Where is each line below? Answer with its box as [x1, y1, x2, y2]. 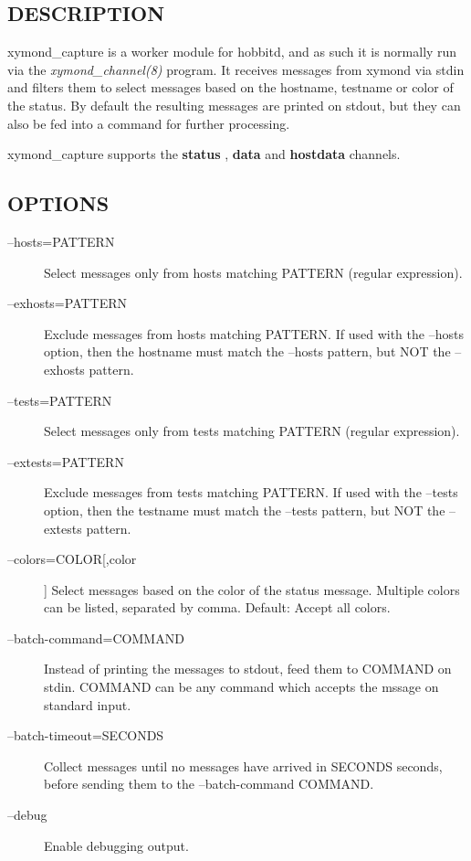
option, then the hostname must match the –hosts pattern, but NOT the [44, 342, 451, 361]
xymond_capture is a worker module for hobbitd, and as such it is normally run [7, 42, 457, 61]
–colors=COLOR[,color [7, 549, 137, 569]
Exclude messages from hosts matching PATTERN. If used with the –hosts [44, 324, 464, 343]
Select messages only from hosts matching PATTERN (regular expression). [44, 262, 463, 282]
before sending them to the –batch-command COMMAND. [44, 774, 374, 793]
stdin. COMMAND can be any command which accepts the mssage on [44, 677, 439, 696]
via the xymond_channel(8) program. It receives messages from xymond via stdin [7, 59, 465, 79]
